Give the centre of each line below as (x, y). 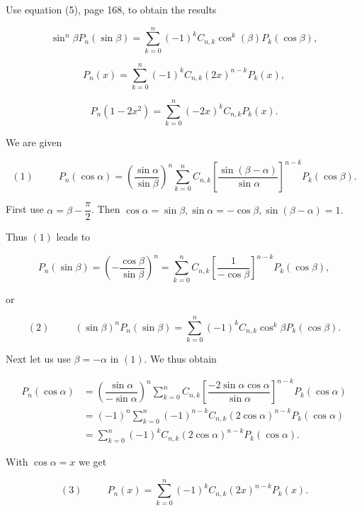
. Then (106, 209)
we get (92, 462)
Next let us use (38, 359)
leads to (73, 237)
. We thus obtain (180, 359)
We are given (34, 142)
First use (25, 209)
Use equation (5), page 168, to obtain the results (111, 9)
